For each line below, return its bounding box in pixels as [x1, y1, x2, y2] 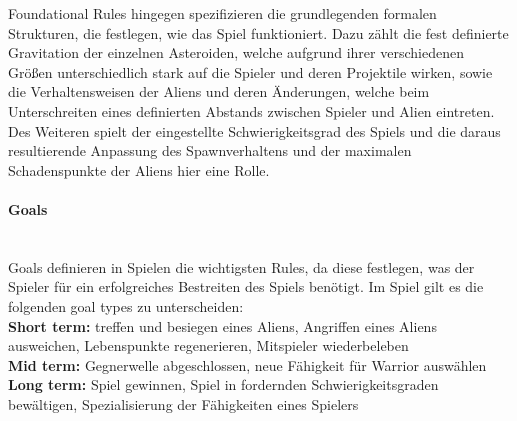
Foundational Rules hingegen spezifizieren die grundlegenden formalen [8, 3, 437, 23]
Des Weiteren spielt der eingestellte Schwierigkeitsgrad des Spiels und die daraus [8, 120, 501, 141]
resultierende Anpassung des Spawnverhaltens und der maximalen [8, 140, 412, 161]
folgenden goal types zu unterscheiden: [8, 295, 244, 316]
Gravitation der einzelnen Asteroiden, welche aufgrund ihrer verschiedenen [8, 42, 464, 63]
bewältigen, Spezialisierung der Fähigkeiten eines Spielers [8, 393, 359, 414]
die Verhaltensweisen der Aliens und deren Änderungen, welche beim [8, 81, 430, 102]
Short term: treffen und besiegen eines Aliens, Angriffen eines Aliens [8, 315, 437, 336]
